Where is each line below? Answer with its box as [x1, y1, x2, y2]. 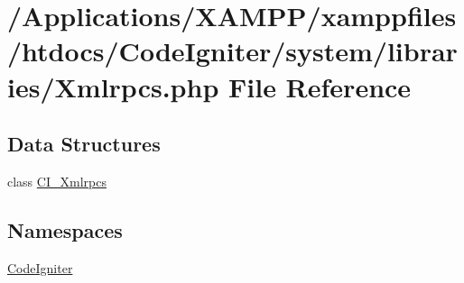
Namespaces [7, 215, 123, 243]
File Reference [228, 68, 412, 105]
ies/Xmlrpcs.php [7, 68, 219, 105]
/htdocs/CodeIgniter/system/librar [7, 32, 458, 69]
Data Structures [7, 130, 161, 158]
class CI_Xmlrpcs [7, 171, 107, 190]
